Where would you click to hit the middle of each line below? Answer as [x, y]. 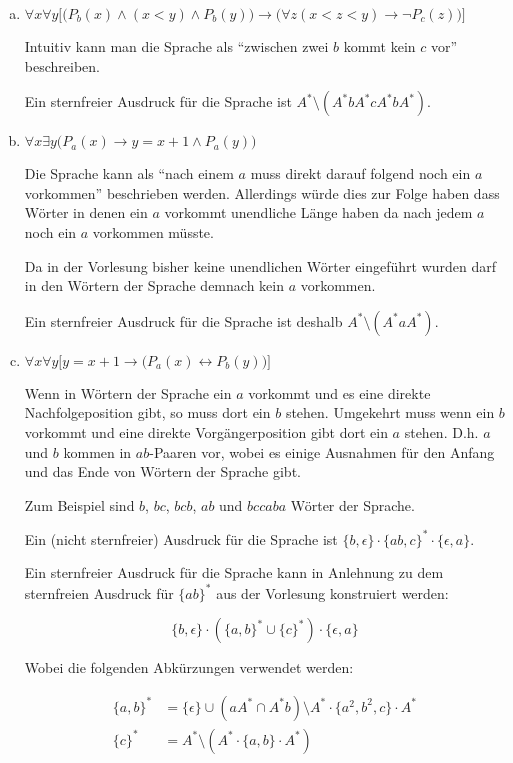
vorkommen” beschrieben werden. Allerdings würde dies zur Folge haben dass [262, 192]
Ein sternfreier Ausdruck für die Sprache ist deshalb [183, 320]
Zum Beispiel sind [79, 504]
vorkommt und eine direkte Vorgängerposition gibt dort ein [206, 431]
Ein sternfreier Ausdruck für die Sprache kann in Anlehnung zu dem [234, 572]
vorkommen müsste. [153, 231]
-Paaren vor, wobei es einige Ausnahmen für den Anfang [322, 451]
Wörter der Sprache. [352, 504]
